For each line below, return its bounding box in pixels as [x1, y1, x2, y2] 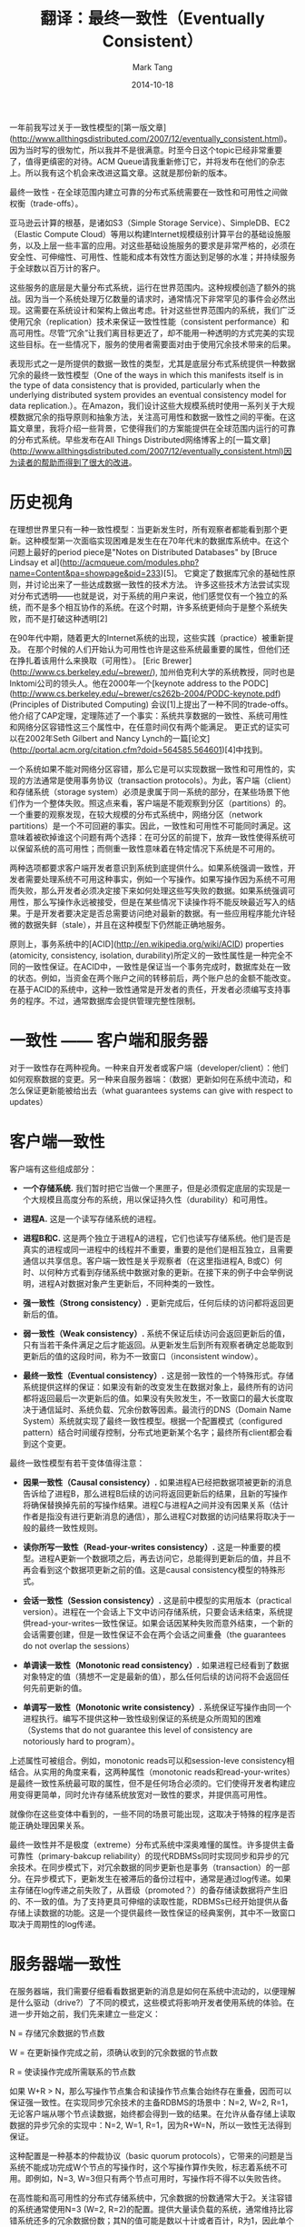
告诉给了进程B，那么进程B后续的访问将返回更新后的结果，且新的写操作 [22, 1487, 289, 1499]
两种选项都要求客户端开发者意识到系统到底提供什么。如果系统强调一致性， [9, 862, 288, 873]
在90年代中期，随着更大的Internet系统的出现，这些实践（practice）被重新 [9, 632, 286, 643]
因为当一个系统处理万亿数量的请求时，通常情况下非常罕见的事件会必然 [25, 293, 288, 304]
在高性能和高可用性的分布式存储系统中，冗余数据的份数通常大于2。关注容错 [9, 2192, 293, 2203]
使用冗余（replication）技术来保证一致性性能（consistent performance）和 [9, 315, 290, 327]
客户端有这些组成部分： [9, 1163, 97, 1174]
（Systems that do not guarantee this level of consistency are [22, 1724, 253, 1735]
